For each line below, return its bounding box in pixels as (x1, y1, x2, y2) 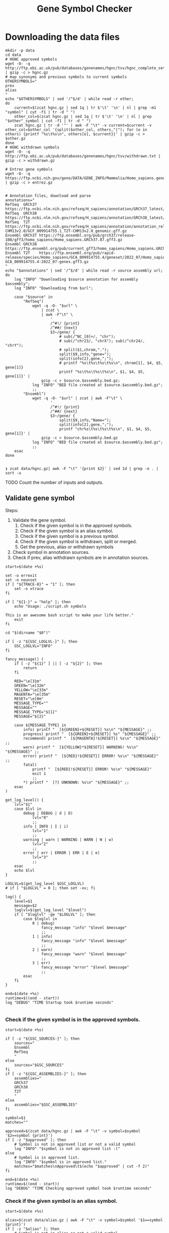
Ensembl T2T (5, 250, 30, 256)
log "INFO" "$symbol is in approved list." (14, 1160, 107, 1165)
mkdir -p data (5, 48, 35, 53)
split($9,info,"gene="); (59, 352, 112, 357)
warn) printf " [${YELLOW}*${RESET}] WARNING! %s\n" (23, 745, 138, 750)
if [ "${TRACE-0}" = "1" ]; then (5, 582, 75, 587)
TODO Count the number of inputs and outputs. (5, 479, 104, 485)
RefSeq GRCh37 (5, 202, 37, 207)
